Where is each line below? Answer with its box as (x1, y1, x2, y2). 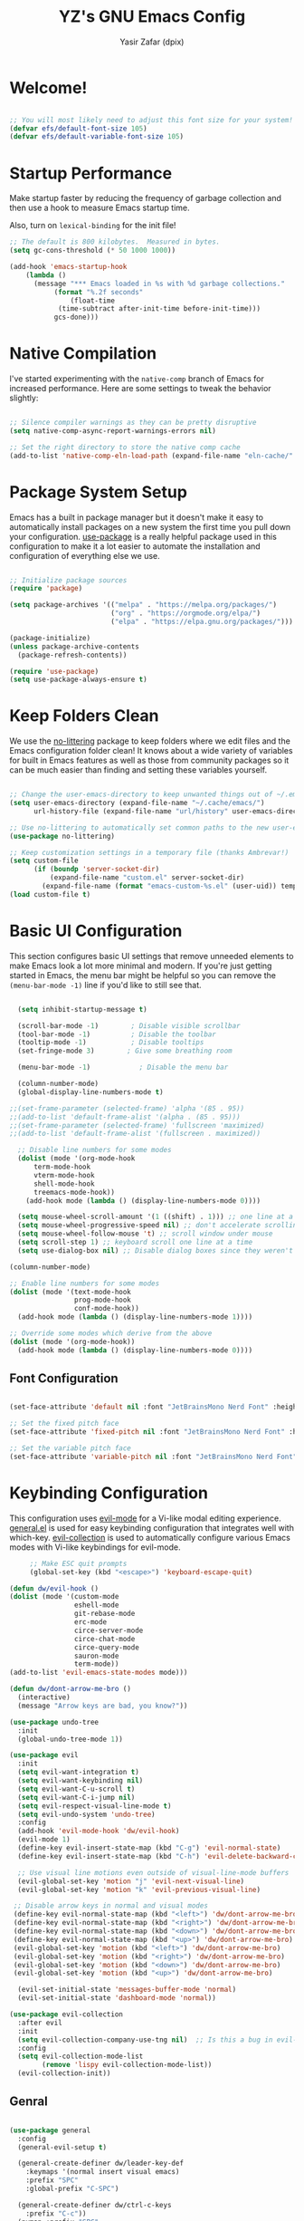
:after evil (17, 2018, 63, 2027)
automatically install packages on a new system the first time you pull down (9, 521, 291, 532)
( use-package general (9, 2126, 91, 2135)
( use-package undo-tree (9, 1717, 100, 1726)
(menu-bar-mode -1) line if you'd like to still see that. (9, 979, 202, 990)
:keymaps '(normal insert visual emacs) (25, 2168, 180, 2177)
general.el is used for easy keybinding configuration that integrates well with (9, 1522, 294, 1533)
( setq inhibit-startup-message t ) (17, 1005, 147, 1014)
